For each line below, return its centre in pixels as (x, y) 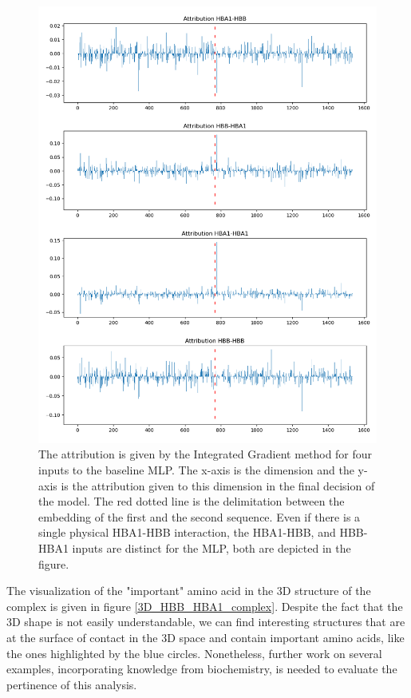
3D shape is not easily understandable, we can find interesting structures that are (206, 622)
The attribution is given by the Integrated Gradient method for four (205, 454)
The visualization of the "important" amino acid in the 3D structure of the (189, 591)
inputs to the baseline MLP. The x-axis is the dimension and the (196, 470)
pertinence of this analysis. (72, 684)
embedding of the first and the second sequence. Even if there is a (200, 516)
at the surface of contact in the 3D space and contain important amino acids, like (205, 637)
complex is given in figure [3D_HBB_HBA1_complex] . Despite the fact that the (205, 606)
